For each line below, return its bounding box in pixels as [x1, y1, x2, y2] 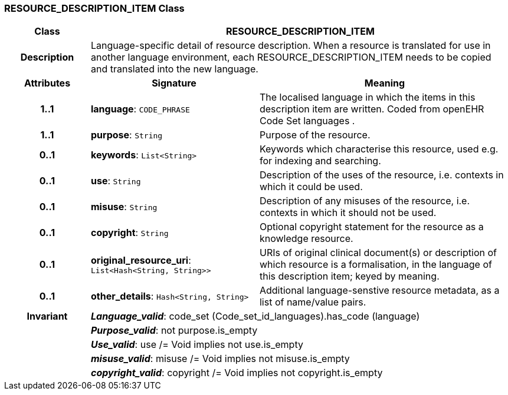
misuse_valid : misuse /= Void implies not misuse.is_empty [90, 353, 350, 365]
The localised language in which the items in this [259, 91, 476, 104]
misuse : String [90, 201, 158, 213]
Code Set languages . [259, 115, 355, 127]
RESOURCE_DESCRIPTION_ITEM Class [4, 2, 185, 14]
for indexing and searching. [259, 155, 381, 167]
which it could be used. [259, 181, 363, 193]
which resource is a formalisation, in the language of [259, 258, 492, 271]
